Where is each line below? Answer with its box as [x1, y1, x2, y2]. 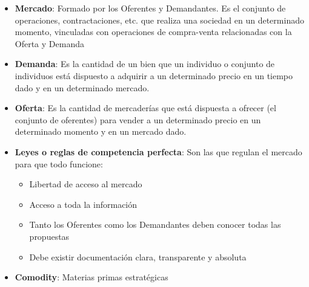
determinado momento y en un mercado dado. [15, 125, 187, 138]
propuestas [29, 230, 70, 242]
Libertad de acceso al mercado [29, 178, 142, 190]
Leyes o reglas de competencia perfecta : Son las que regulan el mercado [15, 145, 302, 158]
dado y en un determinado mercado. [15, 81, 150, 94]
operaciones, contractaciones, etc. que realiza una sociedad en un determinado [15, 13, 304, 26]
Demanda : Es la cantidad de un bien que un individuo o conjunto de [15, 57, 275, 70]
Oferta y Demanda [15, 37, 84, 50]
